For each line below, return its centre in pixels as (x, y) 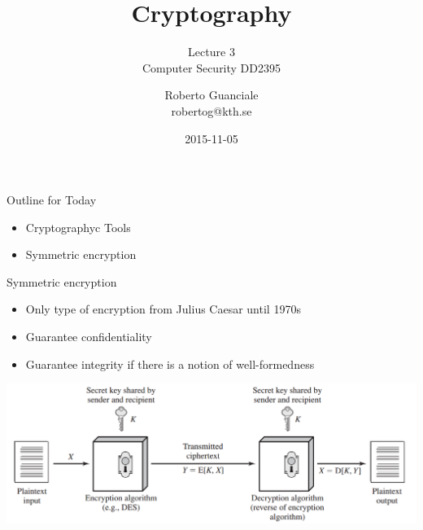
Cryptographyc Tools (78, 227)
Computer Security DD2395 (211, 67)
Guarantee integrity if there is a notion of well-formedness (170, 364)
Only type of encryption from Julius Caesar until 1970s (163, 309)
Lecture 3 (211, 52)
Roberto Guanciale (211, 95)
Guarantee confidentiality (89, 337)
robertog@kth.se (211, 110)
